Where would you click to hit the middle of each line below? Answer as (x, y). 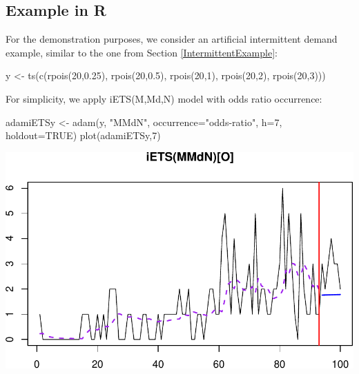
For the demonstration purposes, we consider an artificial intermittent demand (172, 39)
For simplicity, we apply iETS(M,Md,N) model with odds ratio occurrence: (164, 98)
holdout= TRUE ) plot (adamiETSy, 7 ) (83, 135)
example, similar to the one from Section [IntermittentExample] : (142, 52)
